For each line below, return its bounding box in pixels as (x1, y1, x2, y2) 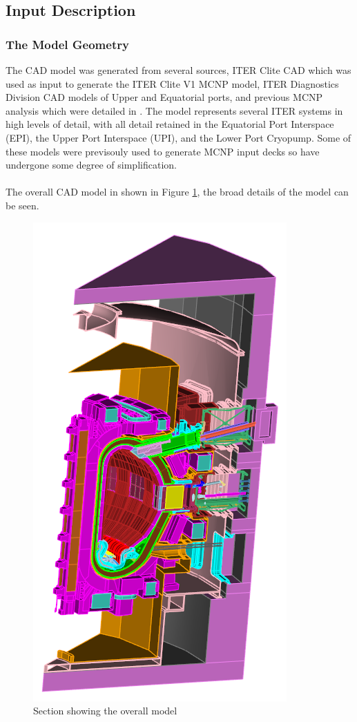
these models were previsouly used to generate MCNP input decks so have (6, 144, 320, 158)
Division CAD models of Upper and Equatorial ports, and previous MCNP (6, 90, 323, 104)
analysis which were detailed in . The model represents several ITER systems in (6, 103, 343, 117)
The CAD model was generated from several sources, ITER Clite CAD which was (6, 63, 351, 77)
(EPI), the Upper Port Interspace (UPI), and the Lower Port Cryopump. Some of (6, 130, 351, 144)
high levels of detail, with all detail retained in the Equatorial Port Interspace (6, 117, 334, 131)
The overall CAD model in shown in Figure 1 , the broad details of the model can (6, 184, 349, 199)
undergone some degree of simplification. (6, 158, 177, 172)
